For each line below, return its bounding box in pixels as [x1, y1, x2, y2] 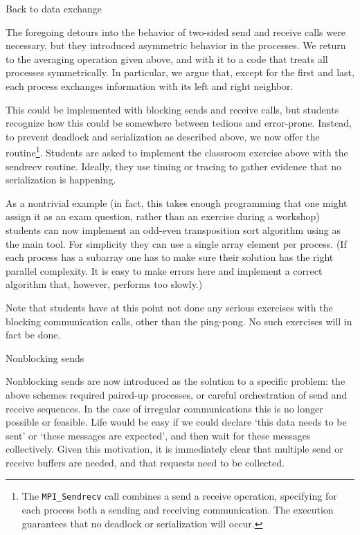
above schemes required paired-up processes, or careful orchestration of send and [6, 387, 348, 401]
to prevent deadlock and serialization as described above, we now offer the [6, 129, 320, 143]
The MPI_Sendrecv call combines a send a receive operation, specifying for [21, 489, 337, 503]
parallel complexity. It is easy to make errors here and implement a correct [6, 263, 323, 278]
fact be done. [6, 327, 61, 342]
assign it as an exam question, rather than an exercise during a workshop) [6, 209, 320, 224]
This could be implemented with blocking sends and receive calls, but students [6, 102, 339, 116]
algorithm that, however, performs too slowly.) [6, 277, 203, 291]
